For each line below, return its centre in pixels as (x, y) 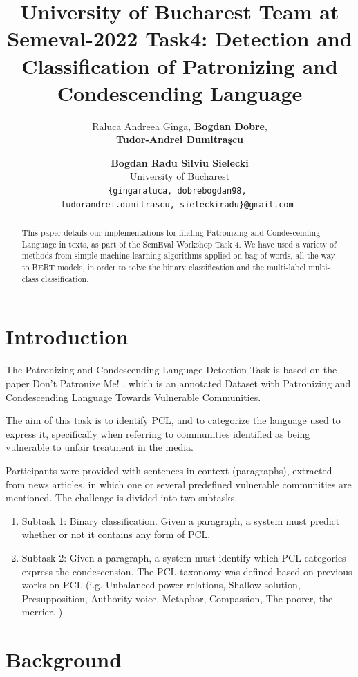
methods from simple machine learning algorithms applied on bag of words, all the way (178, 256)
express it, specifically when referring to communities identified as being (158, 433)
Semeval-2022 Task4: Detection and (180, 38)
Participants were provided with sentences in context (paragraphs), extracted (169, 470)
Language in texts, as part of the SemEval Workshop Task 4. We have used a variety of (179, 244)
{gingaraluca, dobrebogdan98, (177, 191)
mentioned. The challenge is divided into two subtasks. (122, 498)
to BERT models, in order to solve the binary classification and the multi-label (164, 267)
